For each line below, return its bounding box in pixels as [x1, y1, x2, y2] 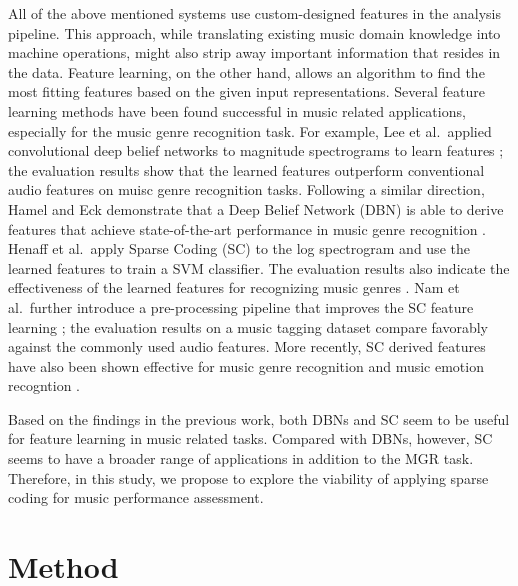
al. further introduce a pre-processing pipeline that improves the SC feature [8, 296, 474, 317]
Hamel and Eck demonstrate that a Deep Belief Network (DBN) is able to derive [8, 198, 504, 219]
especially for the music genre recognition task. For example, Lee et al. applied [8, 120, 492, 141]
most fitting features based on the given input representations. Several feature [8, 81, 485, 102]
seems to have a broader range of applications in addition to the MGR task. [8, 448, 474, 469]
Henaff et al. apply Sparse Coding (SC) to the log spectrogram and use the [8, 238, 470, 259]
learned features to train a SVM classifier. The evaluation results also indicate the [8, 257, 510, 278]
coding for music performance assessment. [8, 487, 264, 508]
